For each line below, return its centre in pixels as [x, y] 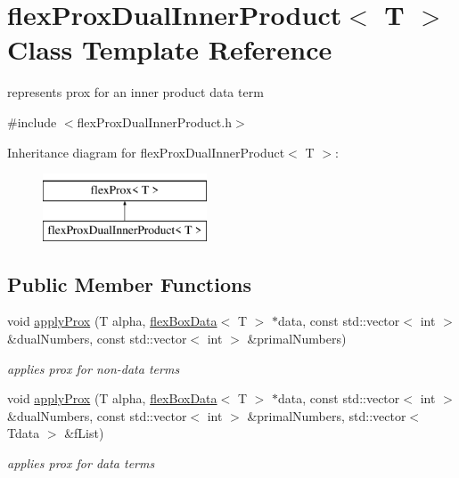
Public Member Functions [129, 284]
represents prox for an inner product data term [135, 92]
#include [32, 122]
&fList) [84, 433]
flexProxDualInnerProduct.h [154, 122]
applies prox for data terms [81, 463]
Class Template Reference [170, 49]
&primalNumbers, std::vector [327, 415]
